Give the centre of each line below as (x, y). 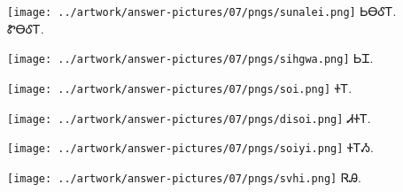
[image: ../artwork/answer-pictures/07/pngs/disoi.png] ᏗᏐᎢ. (189, 117)
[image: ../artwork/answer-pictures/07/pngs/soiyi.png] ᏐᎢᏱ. (190, 147)
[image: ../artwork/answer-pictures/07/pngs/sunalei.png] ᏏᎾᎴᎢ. (202, 11)
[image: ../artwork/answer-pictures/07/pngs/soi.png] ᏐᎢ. (180, 87)
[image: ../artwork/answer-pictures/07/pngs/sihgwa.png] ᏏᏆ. (190, 58)
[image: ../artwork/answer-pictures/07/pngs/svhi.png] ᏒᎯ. (184, 177)
